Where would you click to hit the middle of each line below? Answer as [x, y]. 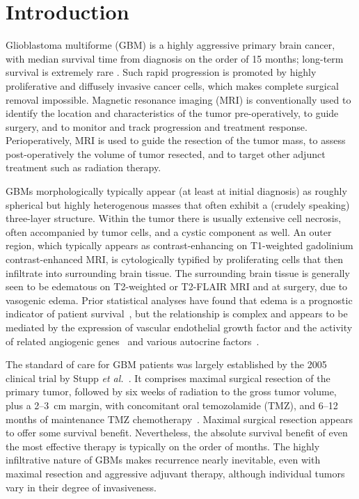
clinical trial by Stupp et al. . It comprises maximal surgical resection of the [168, 378]
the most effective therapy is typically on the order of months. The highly [163, 446]
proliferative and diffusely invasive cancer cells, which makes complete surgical [172, 85]
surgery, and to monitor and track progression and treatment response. [157, 126]
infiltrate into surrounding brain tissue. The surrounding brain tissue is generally [178, 272]
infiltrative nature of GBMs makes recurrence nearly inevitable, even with [163, 460]
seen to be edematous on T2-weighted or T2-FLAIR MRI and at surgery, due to [177, 286]
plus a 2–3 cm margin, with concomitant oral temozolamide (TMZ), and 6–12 [172, 405]
